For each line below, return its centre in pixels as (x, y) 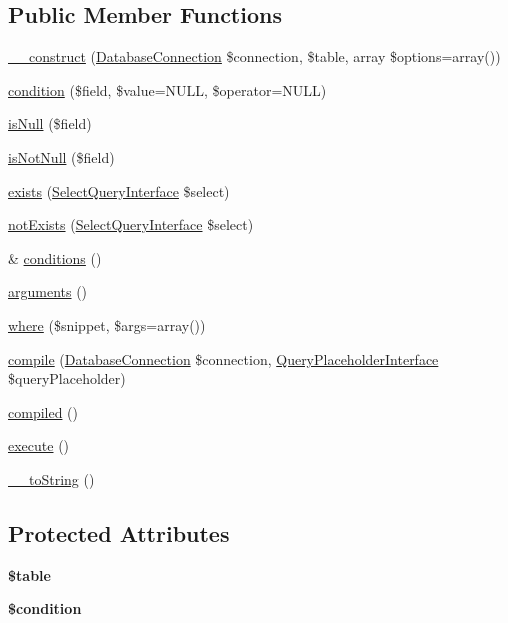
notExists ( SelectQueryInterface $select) (131, 224)
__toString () (51, 478)
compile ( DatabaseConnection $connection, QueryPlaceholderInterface (223, 358)
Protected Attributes (119, 532)
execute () (39, 445)
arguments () (48, 291)
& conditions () (55, 257)
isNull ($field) (50, 123)
